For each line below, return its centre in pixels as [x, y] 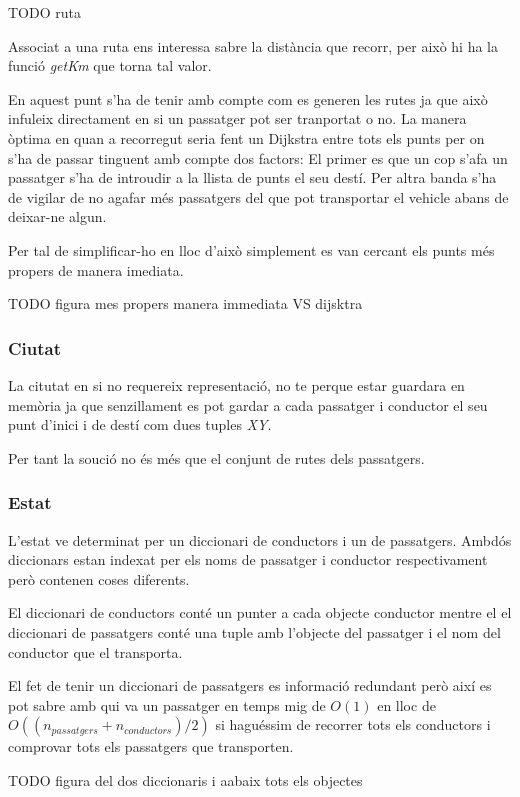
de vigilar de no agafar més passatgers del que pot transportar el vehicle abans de [258, 196]
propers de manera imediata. [96, 269]
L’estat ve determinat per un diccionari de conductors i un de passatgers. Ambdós [260, 539]
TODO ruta [44, 12]
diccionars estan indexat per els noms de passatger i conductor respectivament [248, 559]
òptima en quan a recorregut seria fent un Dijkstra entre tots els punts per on [246, 137]
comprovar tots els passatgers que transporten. [151, 746]
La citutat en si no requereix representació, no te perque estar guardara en [236, 384]
